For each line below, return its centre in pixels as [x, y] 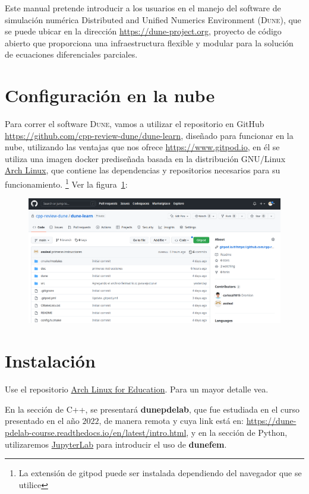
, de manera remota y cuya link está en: [171, 421]
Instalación [50, 361]
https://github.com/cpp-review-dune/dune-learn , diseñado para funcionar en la [149, 135]
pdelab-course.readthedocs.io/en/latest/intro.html [96, 432]
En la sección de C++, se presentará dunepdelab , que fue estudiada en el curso [152, 409]
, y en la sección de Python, [237, 432]
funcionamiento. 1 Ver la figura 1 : [66, 183]
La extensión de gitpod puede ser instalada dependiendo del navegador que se [160, 473]
